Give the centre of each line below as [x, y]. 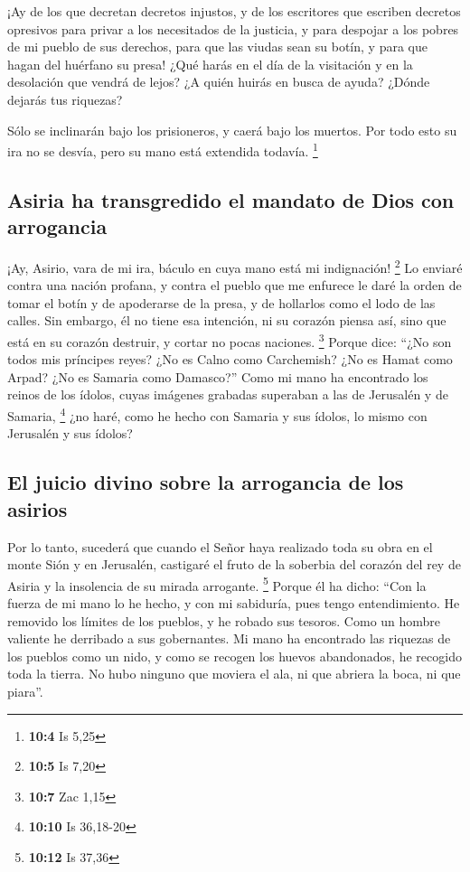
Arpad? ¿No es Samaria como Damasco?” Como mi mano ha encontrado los [218, 376]
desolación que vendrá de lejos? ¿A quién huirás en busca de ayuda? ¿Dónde [219, 82]
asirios [38, 508]
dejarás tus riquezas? [65, 99]
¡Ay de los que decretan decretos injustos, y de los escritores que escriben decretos [234, 11]
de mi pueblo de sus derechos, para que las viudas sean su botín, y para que [217, 47]
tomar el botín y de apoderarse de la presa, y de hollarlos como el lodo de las [221, 302]
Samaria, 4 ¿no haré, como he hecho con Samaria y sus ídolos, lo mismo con [217, 414]
